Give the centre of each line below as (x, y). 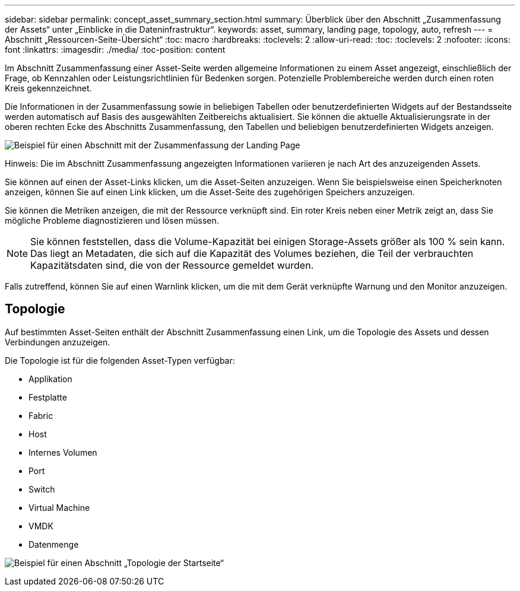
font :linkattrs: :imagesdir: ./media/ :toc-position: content (115, 50)
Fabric (41, 415)
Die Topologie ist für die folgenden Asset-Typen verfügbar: (120, 360)
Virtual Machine (59, 507)
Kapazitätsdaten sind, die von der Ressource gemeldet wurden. (172, 265)
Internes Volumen (63, 452)
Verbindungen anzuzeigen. (58, 342)
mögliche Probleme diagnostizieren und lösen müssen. (112, 220)
